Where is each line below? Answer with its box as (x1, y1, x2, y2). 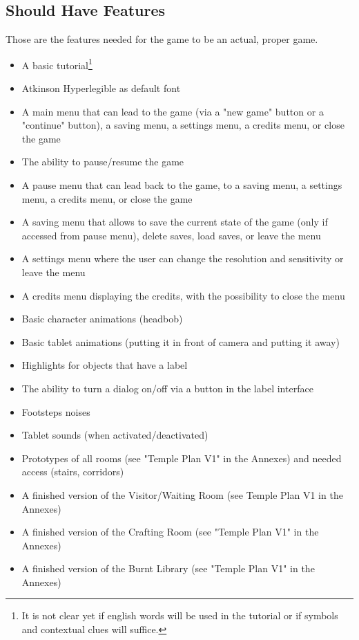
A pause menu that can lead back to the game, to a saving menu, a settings (21, 178, 342, 192)
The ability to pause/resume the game (21, 154, 184, 169)
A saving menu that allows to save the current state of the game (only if (21, 214, 328, 229)
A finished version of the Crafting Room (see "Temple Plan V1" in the (21, 524, 319, 539)
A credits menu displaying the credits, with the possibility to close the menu (21, 288, 345, 302)
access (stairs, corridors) (21, 464, 124, 479)
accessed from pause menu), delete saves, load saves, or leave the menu (21, 228, 321, 242)
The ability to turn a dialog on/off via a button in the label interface (21, 381, 313, 395)
